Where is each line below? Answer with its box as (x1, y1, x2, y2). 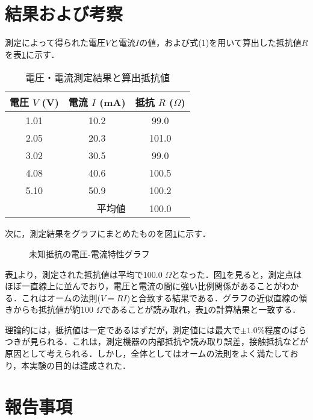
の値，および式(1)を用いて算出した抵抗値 (139, 36, 302, 49)
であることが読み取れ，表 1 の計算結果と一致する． (102, 303, 301, 316)
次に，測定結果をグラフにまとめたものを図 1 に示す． (5, 227, 211, 240)
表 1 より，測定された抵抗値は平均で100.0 (5, 268, 163, 280)
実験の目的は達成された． (29, 359, 131, 371)
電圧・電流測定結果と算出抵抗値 (25, 71, 170, 85)
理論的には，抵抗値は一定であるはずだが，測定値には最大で (5, 323, 240, 336)
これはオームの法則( (21, 291, 101, 304)
